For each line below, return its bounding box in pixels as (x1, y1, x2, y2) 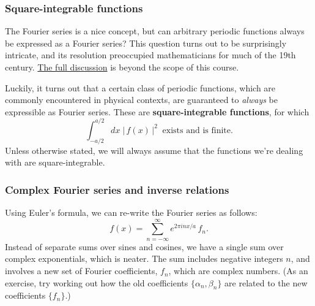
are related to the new (224, 276, 308, 289)
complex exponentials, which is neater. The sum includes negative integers (5, 252, 283, 265)
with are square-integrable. (5, 156, 105, 169)
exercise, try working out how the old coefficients (5, 276, 188, 289)
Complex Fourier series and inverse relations (5, 182, 229, 197)
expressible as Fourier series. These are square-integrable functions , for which (5, 105, 309, 118)
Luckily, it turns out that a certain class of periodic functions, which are (5, 81, 276, 94)
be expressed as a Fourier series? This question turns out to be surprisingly (5, 36, 287, 49)
